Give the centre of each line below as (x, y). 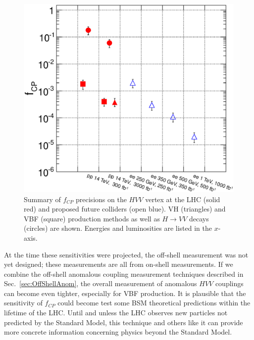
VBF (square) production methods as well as (92, 218)
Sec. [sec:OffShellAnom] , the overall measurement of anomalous (101, 283)
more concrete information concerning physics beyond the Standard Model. (118, 332)
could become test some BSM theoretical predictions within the (154, 303)
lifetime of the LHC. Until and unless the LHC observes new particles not (116, 313)
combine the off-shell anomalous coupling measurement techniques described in (124, 274)
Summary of (42, 199)
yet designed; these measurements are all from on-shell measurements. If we (119, 264)
